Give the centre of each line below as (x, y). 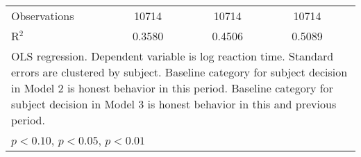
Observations (43, 16)
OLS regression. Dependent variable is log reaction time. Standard (173, 56)
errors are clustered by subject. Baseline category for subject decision (179, 72)
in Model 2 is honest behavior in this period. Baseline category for (172, 88)
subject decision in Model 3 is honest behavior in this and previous (174, 104)
